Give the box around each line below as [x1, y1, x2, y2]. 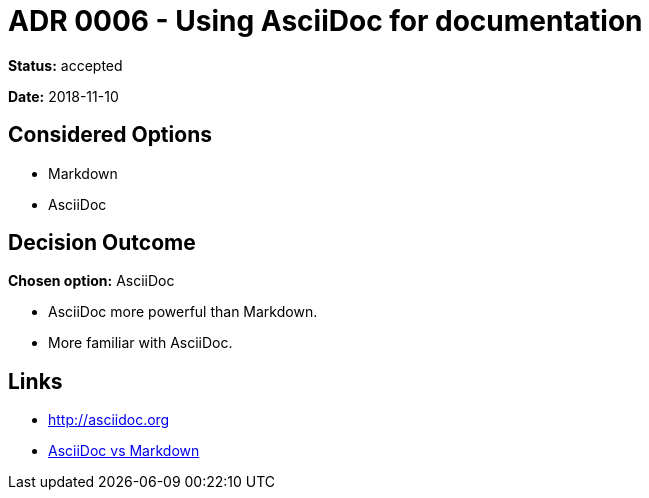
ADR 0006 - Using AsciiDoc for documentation [8, 4, 643, 38]
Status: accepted [8, 56, 123, 74]
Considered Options [8, 122, 212, 148]
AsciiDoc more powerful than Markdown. [48, 303, 318, 321]
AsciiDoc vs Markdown [48, 442, 200, 460]
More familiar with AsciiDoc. [48, 334, 233, 352]
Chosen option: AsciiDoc [8, 272, 175, 290]
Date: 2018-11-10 [8, 87, 119, 105]
